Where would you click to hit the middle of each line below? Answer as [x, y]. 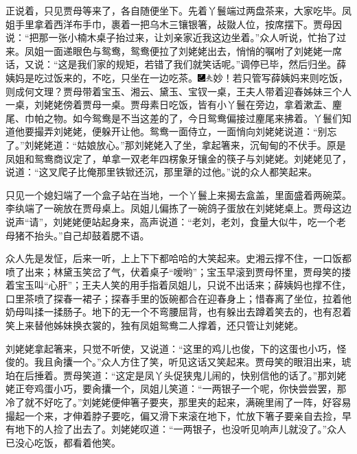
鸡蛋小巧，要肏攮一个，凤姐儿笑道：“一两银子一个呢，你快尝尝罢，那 [190, 389]
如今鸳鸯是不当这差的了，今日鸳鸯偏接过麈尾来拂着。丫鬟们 [207, 118]
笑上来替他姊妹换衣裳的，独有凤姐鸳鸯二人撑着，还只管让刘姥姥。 [154, 325]
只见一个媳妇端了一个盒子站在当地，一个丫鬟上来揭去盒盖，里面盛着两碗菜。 [178, 194]
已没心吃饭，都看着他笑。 [63, 442]
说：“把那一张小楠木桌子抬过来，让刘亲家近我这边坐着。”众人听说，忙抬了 [171, 37]
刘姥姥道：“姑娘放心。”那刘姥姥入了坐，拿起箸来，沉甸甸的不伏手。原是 [185, 144]
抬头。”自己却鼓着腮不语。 [92, 235]
